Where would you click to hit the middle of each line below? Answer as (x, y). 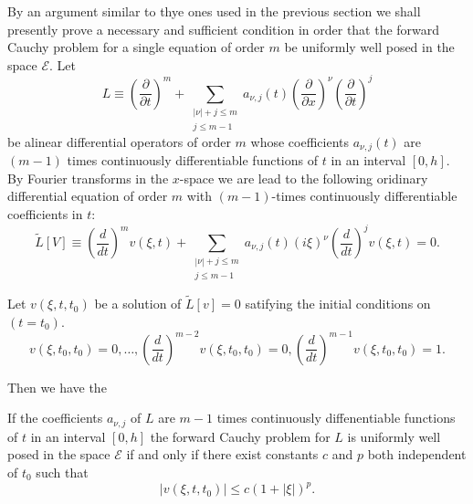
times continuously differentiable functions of (193, 160)
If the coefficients (55, 418)
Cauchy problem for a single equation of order (136, 47)
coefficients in (45, 213)
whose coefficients (300, 141)
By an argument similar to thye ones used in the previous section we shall (214, 11)
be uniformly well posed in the (369, 47)
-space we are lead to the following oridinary (304, 178)
